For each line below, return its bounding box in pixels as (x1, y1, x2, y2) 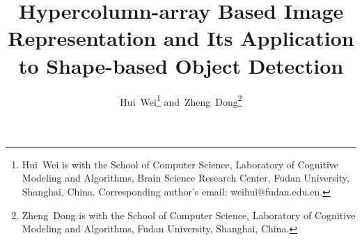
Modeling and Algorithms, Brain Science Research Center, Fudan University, (22, 170, 349, 185)
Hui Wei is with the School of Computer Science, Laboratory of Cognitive (22, 157, 339, 171)
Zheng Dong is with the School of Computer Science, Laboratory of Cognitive (22, 207, 356, 222)
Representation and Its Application (8, 24, 354, 52)
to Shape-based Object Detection (18, 51, 344, 79)
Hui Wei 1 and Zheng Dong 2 (120, 92, 242, 109)
